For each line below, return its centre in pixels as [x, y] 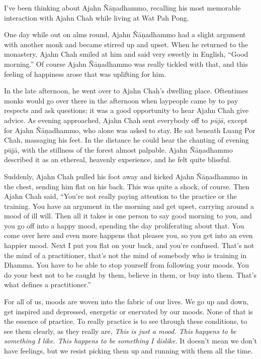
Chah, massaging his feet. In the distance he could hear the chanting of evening [126, 140]
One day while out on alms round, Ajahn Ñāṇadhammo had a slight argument [125, 34]
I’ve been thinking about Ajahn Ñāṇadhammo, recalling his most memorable [122, 8]
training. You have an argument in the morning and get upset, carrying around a [129, 206]
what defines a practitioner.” [48, 284]
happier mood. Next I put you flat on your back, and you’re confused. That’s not [129, 245]
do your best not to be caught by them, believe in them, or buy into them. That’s [130, 274]
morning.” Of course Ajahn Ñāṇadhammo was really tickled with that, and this [126, 64]
